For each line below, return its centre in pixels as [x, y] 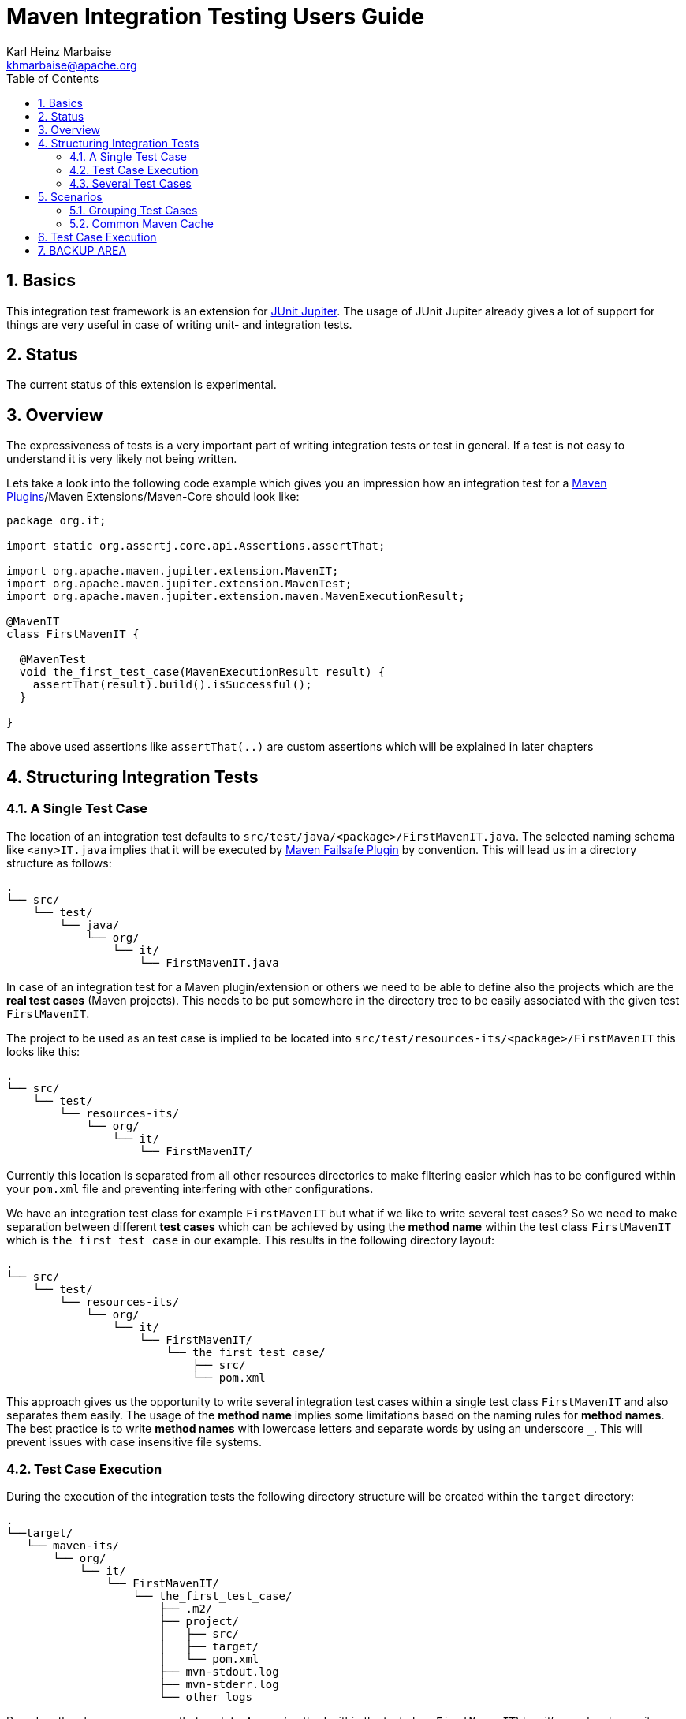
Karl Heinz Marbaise [59, 51]
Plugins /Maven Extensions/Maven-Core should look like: [153, 497]
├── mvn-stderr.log [219, 1685]
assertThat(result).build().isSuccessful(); [172, 685]
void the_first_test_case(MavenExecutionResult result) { [202, 672]
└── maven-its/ [73, 1546]
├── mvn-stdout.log [219, 1672]
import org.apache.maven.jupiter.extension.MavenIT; [173, 571]
